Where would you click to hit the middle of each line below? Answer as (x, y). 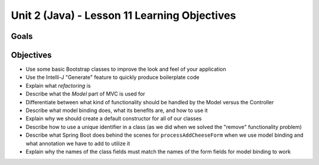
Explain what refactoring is (58, 85)
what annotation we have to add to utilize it (78, 143)
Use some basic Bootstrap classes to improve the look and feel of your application (126, 69)
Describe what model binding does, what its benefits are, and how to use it (117, 110)
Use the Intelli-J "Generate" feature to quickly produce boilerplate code (113, 77)
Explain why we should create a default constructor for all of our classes (114, 118)
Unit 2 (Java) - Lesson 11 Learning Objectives (123, 15)
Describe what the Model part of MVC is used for (85, 94)
